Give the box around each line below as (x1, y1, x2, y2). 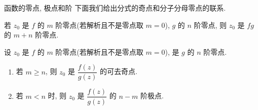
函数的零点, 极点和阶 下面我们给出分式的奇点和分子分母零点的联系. (4, 3, 226, 13)
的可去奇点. (100, 66, 137, 77)
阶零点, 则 (194, 19, 227, 30)
